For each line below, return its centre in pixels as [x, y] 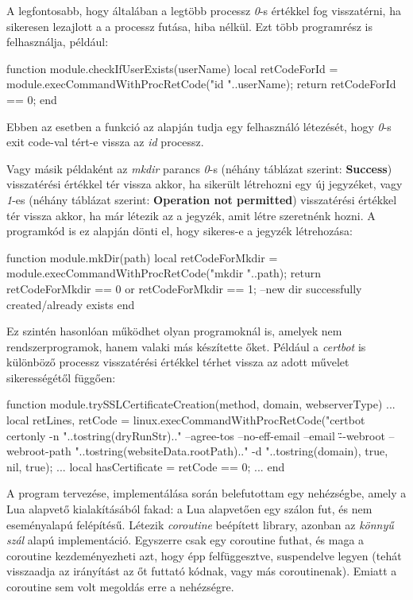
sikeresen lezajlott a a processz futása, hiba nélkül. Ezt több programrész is [189, 26]
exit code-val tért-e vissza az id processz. [105, 142]
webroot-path [39, 451]
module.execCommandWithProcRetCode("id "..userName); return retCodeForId [201, 84]
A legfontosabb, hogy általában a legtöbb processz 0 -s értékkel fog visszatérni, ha [204, 10]
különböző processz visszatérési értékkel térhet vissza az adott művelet [178, 362]
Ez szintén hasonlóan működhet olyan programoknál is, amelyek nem [174, 331]
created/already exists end [71, 304]
